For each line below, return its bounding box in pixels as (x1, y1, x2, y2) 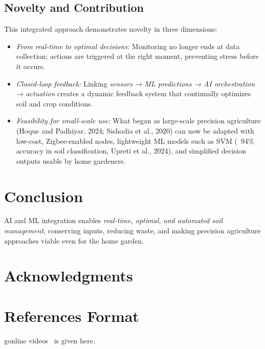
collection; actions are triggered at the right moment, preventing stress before (16, 51, 259, 61)
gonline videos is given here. (4, 335, 95, 345)
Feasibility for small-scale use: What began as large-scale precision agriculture (16, 115, 261, 126)
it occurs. (16, 60, 46, 71)
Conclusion (4, 185, 83, 206)
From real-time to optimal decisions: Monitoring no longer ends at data (16, 40, 240, 51)
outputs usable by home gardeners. (16, 155, 126, 166)
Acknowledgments (4, 265, 133, 286)
